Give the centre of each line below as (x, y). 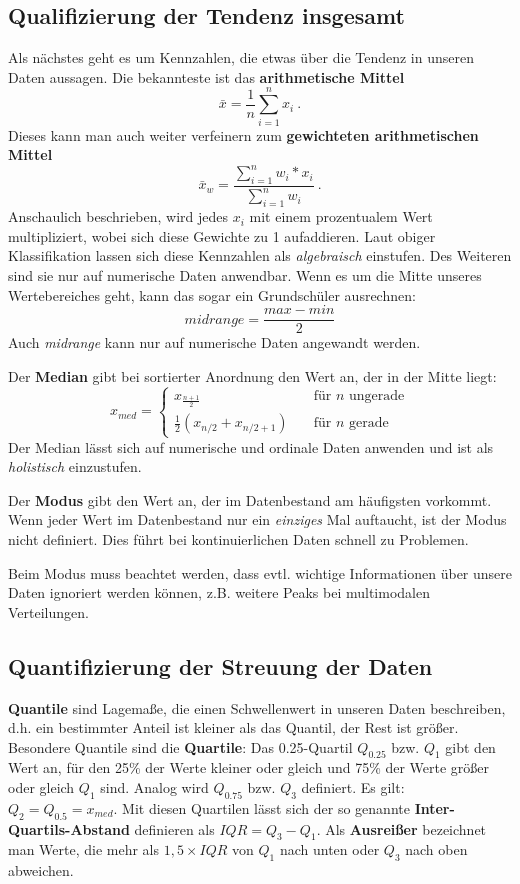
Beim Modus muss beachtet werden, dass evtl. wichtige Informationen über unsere (260, 572)
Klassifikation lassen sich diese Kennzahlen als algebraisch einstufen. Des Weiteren (260, 255)
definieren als (174, 828)
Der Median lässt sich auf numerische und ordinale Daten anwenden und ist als (251, 446)
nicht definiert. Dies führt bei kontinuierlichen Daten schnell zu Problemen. (238, 538)
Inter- (434, 807)
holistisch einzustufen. (75, 466)
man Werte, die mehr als (84, 849)
